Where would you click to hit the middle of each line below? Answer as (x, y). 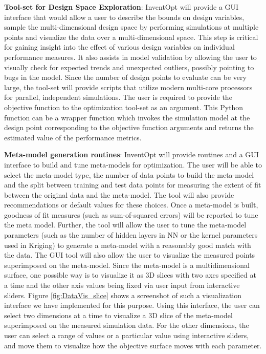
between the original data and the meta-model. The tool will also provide (119, 194)
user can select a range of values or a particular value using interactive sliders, (127, 335)
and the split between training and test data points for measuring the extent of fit (133, 185)
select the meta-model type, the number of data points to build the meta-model (129, 174)
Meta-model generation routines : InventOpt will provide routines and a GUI (131, 154)
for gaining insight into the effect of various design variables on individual (119, 47)
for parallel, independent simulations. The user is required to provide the (118, 97)
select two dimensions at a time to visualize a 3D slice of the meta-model (118, 315)
